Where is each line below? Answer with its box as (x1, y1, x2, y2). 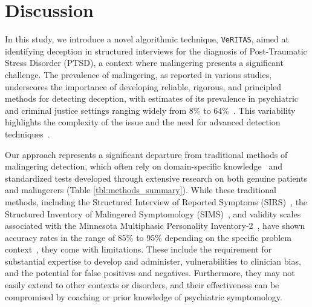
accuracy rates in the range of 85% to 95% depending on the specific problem (5, 231, 291, 243)
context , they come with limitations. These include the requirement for (5, 243, 272, 256)
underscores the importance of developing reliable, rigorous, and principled (5, 80, 282, 93)
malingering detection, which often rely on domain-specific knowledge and (5, 160, 283, 173)
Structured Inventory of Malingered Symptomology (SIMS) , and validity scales (5, 207, 301, 220)
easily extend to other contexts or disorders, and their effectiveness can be (5, 279, 279, 291)
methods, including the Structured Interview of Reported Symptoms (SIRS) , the (5, 195, 308, 208)
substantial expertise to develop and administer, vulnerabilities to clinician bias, (5, 254, 301, 267)
